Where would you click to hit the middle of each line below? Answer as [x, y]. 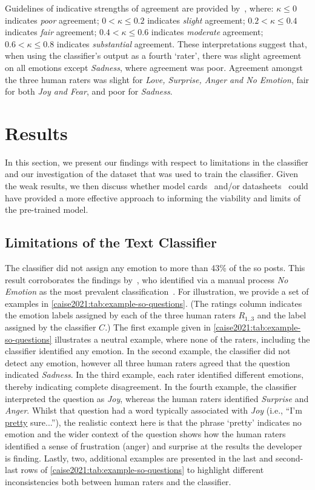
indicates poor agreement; [52, 20]
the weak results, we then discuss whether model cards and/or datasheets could [157, 186]
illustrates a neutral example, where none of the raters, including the [182, 339]
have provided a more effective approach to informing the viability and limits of [153, 197]
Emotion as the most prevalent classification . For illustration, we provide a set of [157, 291]
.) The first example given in [158, 327]
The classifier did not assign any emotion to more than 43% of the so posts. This [155, 268]
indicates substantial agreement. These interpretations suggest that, [182, 43]
